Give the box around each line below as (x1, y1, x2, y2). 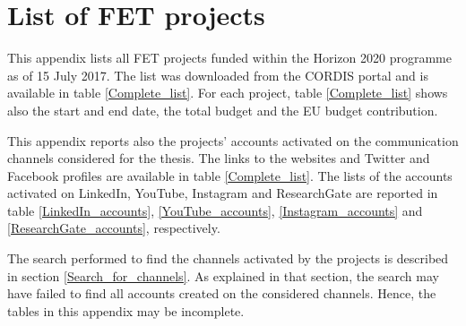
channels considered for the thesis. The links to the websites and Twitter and (7, 149, 430, 167)
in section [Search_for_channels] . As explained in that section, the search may (7, 266, 439, 285)
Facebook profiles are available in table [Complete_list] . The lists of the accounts (7, 166, 453, 184)
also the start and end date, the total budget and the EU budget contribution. (7, 100, 438, 119)
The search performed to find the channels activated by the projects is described (7, 249, 449, 268)
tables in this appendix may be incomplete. (7, 301, 245, 320)
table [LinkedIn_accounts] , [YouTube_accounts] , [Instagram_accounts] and (7, 201, 423, 219)
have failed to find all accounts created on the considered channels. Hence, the (7, 284, 436, 303)
